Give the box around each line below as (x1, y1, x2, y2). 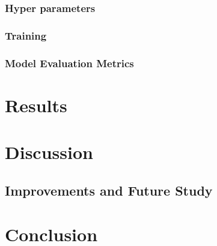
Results (5, 92, 67, 117)
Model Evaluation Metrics (5, 55, 134, 70)
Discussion (5, 140, 93, 164)
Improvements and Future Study (5, 181, 213, 199)
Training (5, 28, 47, 43)
